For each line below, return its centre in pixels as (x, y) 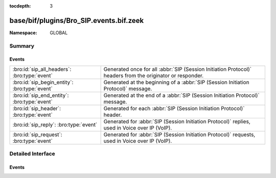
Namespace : (24, 33)
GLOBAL (59, 33)
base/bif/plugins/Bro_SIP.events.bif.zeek (77, 20)
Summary (22, 46)
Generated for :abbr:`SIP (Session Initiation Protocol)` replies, (177, 121)
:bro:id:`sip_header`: (37, 108)
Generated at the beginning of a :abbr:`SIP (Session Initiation (177, 82)
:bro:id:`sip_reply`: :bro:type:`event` (55, 124)
